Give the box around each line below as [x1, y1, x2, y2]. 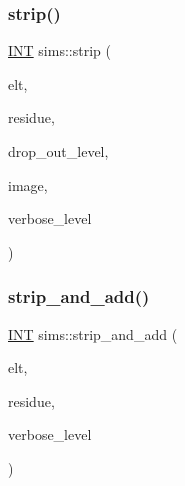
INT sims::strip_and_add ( [8, 323, 178, 344]
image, [8, 174, 48, 195]
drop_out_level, [8, 141, 109, 161]
